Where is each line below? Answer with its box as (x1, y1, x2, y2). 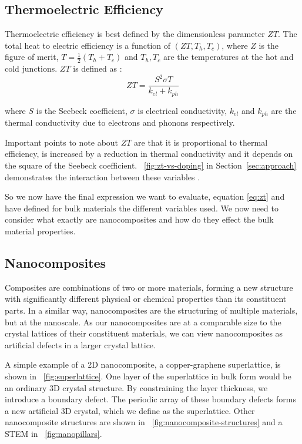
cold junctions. (5, 62, 58, 75)
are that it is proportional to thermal (134, 136, 268, 148)
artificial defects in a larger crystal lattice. (5, 338, 156, 351)
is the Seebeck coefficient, (36, 104, 127, 116)
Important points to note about (5, 136, 119, 148)
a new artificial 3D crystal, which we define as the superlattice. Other (5, 404, 255, 416)
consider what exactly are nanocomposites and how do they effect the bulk (5, 213, 274, 226)
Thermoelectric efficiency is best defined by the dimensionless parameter (5, 28, 265, 40)
